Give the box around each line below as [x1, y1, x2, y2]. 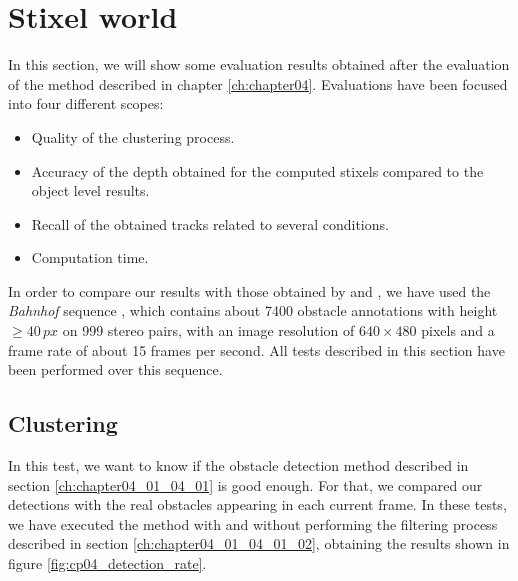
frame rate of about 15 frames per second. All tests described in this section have [8, 339, 505, 360]
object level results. [31, 180, 150, 201]
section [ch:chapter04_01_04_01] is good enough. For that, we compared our [8, 474, 483, 495]
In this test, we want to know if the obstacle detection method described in [8, 455, 469, 476]
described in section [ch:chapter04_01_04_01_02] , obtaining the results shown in [8, 533, 510, 554]
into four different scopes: [8, 93, 164, 114]
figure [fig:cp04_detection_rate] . [8, 553, 207, 574]
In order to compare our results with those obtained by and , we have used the [8, 280, 491, 301]
